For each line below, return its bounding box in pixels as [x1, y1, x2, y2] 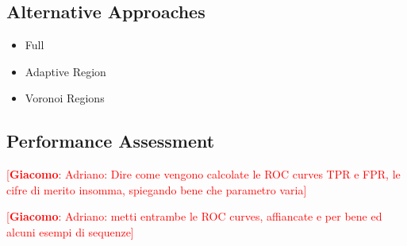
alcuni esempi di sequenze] [6, 223, 134, 240]
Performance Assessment [6, 129, 215, 153]
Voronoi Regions [25, 90, 105, 106]
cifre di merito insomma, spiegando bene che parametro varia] [6, 181, 307, 198]
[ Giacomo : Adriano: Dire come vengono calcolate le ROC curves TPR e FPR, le [6, 166, 401, 183]
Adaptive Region [25, 63, 106, 79]
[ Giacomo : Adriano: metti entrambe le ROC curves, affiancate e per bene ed [6, 208, 382, 225]
